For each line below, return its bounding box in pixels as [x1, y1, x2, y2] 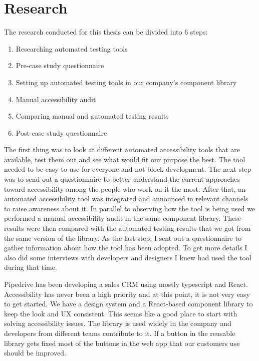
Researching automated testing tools [16, 43, 128, 54]
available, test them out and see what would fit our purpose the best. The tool [4, 154, 245, 164]
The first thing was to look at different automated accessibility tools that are [4, 144, 240, 155]
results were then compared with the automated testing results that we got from [4, 223, 251, 233]
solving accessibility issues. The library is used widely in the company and [4, 318, 231, 328]
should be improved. [4, 347, 66, 358]
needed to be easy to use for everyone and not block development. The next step [4, 164, 251, 174]
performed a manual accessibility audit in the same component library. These [4, 213, 241, 223]
